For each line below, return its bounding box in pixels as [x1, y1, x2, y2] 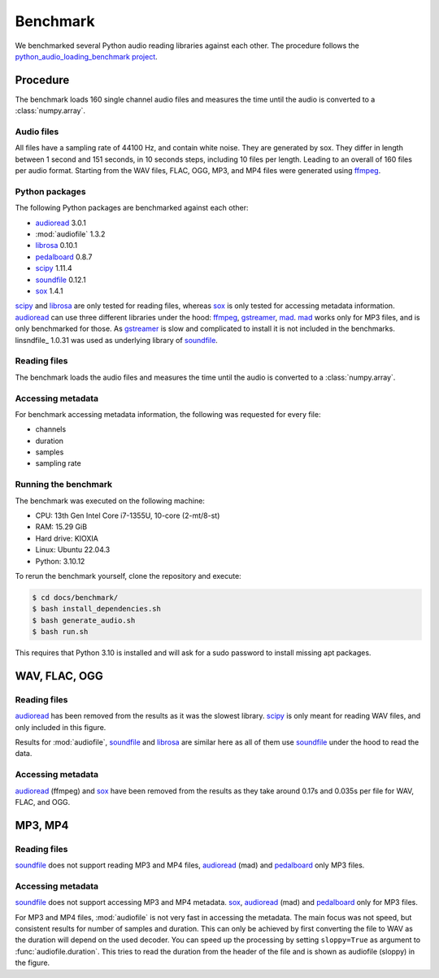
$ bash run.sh [32, 627, 89, 637]
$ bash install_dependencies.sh [32, 604, 162, 614]
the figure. [15, 958, 50, 967]
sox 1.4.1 [35, 286, 63, 296]
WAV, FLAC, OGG [15, 669, 103, 683]
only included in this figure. [15, 722, 106, 732]
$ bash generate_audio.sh [32, 615, 136, 625]
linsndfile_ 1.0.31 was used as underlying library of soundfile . [15, 335, 219, 345]
